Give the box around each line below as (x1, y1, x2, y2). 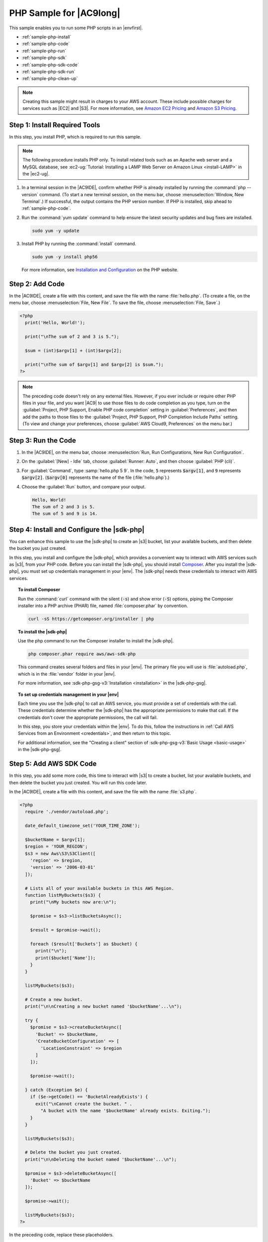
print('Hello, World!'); (25, 320, 85, 325)
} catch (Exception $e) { (25, 1087, 88, 1092)
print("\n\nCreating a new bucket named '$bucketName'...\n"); (25, 1004, 182, 1009)
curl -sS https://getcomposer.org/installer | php (28, 616, 154, 621)
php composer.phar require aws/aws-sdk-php (28, 651, 136, 657)
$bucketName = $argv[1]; (25, 837, 85, 842)
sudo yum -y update (32, 228, 79, 233)
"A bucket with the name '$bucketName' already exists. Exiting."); (40, 1108, 211, 1114)
